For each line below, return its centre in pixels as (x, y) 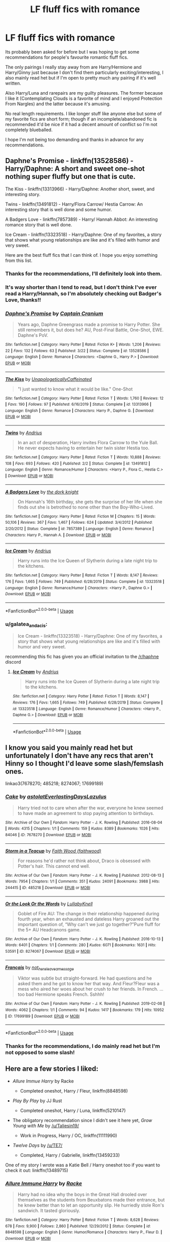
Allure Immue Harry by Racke (43, 1081)
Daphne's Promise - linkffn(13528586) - (70, 161)
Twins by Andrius (24, 433)
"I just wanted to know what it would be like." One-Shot (75, 389)
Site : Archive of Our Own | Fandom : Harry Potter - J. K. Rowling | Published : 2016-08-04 (84, 822)
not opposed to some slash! (40, 1052)
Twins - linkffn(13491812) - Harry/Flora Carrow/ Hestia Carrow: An (74, 204)
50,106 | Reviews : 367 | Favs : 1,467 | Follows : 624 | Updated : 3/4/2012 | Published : (79, 523)
